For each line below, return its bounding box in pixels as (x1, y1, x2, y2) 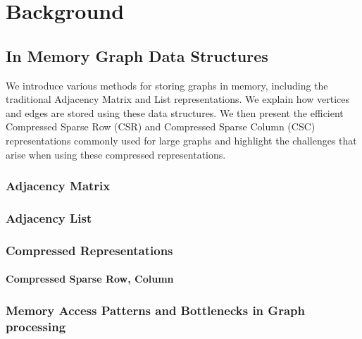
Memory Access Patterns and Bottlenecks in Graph (6, 301, 305, 319)
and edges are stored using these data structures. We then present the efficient (6, 105, 344, 120)
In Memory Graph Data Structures (6, 44, 268, 66)
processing (6, 317, 66, 335)
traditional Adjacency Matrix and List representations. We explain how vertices (6, 92, 349, 106)
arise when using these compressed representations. (6, 147, 226, 161)
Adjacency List (6, 209, 92, 226)
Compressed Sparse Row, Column (6, 271, 174, 286)
